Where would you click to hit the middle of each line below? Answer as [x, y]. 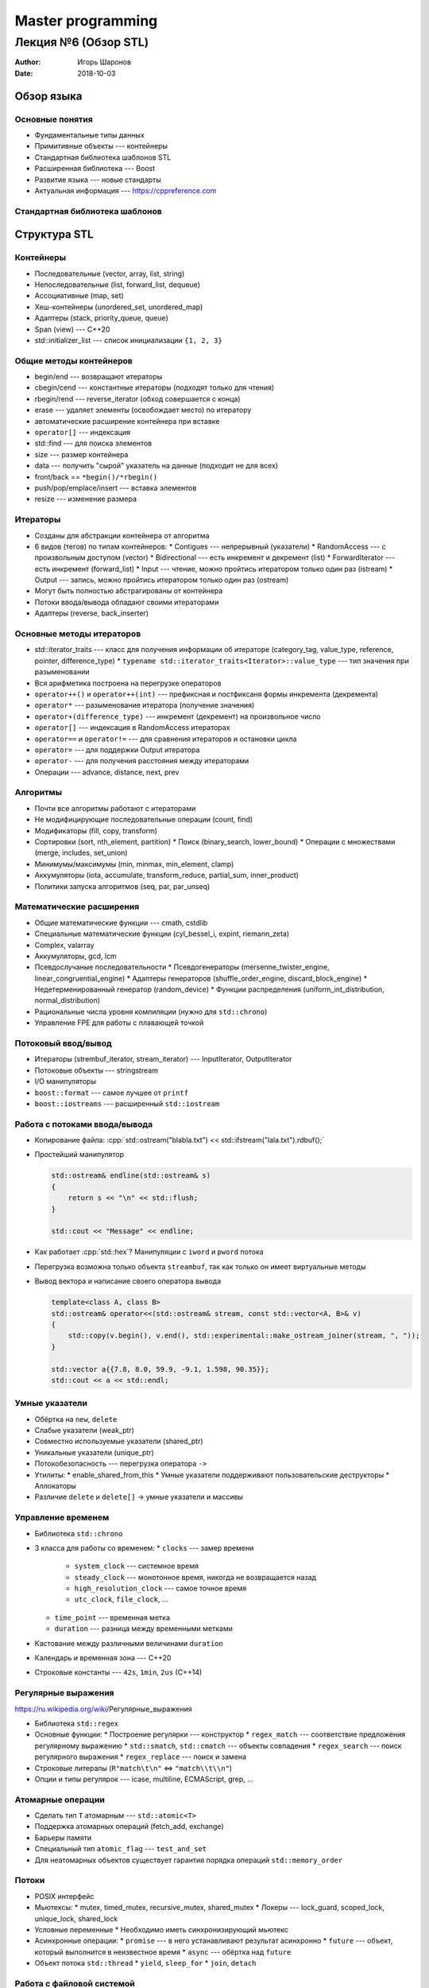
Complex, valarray [64, 945]
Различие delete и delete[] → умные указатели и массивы [139, 1497]
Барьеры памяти [63, 1838]
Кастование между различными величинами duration [129, 1643]
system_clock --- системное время [136, 1566]
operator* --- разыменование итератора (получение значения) [145, 705]
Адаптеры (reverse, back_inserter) [91, 613]
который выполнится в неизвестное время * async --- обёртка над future [163, 1951]
